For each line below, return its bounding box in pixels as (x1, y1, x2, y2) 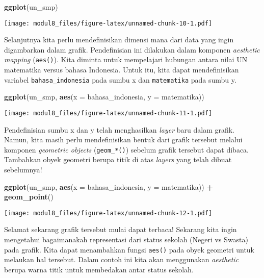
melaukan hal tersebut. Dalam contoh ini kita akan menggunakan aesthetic (4, 254, 239, 265)
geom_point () (4, 191, 54, 202)
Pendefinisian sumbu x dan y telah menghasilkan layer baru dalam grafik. (4, 124, 235, 135)
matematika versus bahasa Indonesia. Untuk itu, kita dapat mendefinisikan (4, 64, 239, 75)
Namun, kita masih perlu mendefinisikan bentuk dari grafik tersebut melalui (4, 134, 243, 145)
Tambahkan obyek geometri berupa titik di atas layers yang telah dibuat (4, 154, 232, 165)
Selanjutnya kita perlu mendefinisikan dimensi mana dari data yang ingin (4, 34, 234, 45)
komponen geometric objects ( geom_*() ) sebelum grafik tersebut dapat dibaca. (4, 144, 249, 155)
